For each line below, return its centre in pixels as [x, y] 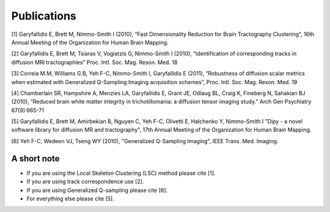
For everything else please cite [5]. [70, 199]
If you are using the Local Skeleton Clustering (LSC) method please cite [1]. [121, 173]
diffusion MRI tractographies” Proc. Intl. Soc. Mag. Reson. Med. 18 [94, 62]
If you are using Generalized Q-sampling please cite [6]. [97, 190]
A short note [35, 158]
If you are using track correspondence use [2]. [85, 182]
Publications [44, 16]
